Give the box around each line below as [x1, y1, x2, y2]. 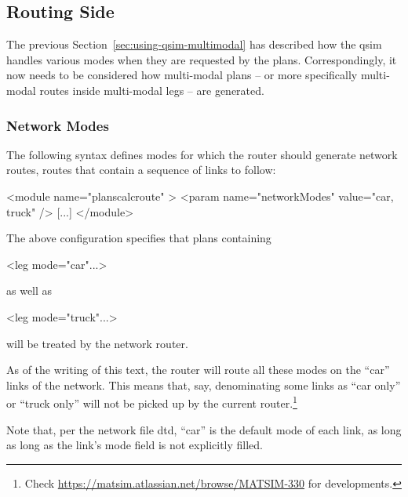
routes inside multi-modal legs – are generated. [39, 82, 264, 98]
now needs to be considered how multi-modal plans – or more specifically [6, 67, 358, 83]
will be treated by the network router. [6, 335, 188, 351]
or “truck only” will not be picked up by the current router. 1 [6, 393, 297, 411]
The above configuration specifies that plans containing [6, 230, 271, 246]
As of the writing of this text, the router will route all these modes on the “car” [6, 361, 390, 378]
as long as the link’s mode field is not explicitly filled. [6, 437, 263, 453]
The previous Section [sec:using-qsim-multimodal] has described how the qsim [6, 36, 382, 53]
